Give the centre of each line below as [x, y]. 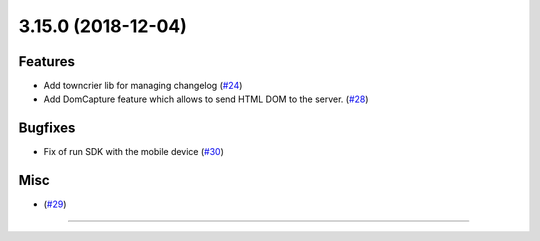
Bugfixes [47, 128]
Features [46, 61]
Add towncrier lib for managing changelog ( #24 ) [143, 86]
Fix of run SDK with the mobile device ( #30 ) [134, 152]
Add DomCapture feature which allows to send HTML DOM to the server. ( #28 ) [206, 99]
